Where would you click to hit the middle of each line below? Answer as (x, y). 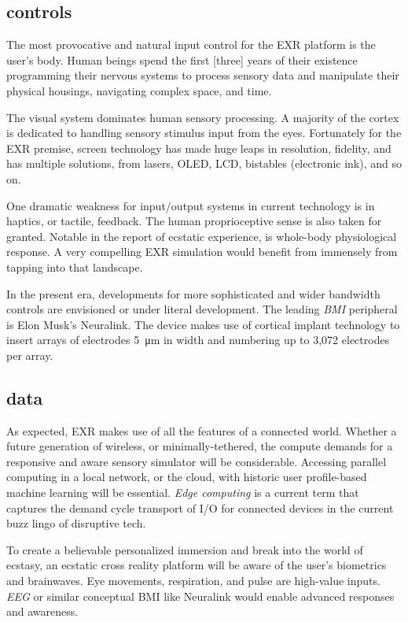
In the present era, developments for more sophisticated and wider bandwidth (193, 293)
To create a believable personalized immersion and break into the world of (185, 549)
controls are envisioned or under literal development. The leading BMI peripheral (202, 309)
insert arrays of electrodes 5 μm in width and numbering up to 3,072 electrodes (198, 340)
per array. (30, 355)
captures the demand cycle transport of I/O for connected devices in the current (200, 507)
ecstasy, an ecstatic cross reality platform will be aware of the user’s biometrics (197, 565)
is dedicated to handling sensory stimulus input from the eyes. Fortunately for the (204, 133)
